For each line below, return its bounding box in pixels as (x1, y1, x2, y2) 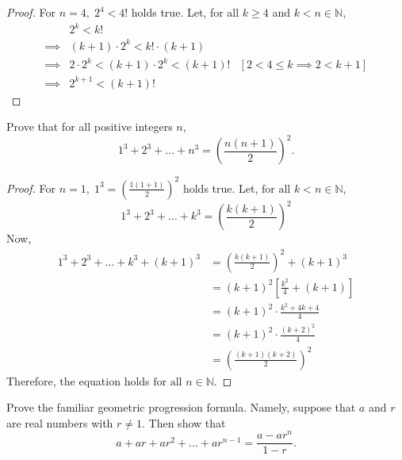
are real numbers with (6, 414, 113, 431)
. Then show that (142, 414, 226, 431)
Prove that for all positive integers (6, 118, 173, 135)
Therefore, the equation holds (6, 372, 150, 389)
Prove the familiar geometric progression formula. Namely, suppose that (6, 399, 356, 416)
